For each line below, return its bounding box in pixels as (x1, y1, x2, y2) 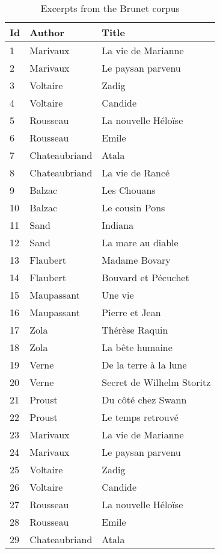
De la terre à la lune (102, 358, 187, 372)
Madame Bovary (102, 253, 171, 267)
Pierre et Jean (102, 305, 161, 319)
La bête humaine (102, 340, 173, 354)
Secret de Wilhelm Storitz (102, 375, 211, 389)
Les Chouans (102, 183, 156, 197)
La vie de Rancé (102, 166, 170, 179)
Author (29, 25, 64, 39)
